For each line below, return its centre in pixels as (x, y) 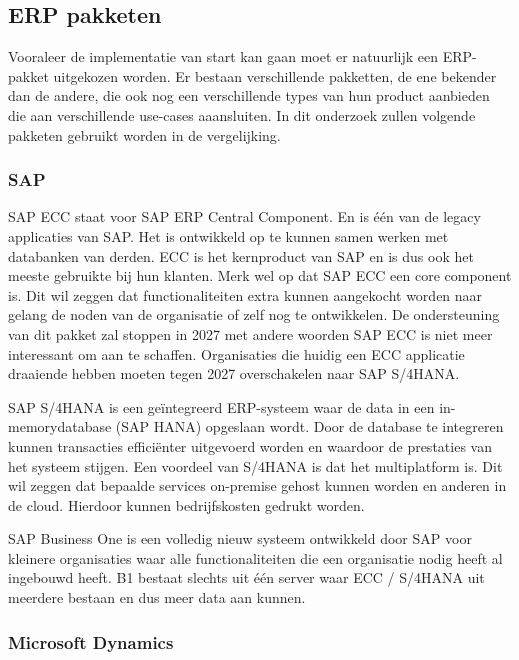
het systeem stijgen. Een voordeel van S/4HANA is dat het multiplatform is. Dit (255, 465)
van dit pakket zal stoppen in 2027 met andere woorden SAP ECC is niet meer (250, 333)
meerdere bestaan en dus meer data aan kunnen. (157, 597)
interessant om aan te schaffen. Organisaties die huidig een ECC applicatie (236, 353)
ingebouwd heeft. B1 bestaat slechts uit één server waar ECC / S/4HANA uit (246, 577)
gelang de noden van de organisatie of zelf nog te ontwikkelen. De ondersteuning (254, 314)
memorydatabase (60, 426)
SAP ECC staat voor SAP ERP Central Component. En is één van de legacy (244, 216)
